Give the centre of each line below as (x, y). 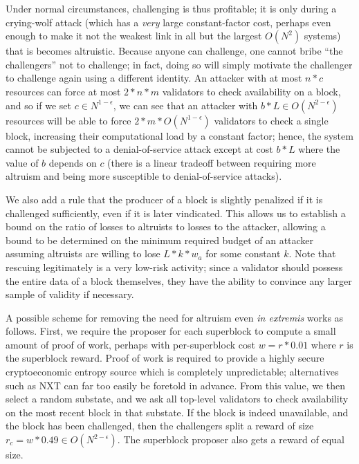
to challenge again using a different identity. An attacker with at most (154, 78)
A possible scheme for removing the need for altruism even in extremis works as (175, 317)
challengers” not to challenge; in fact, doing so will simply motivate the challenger (179, 64)
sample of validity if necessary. (70, 294)
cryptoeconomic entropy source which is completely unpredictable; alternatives (172, 372)
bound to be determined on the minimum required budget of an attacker (160, 240)
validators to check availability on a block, (251, 91)
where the (319, 149)
